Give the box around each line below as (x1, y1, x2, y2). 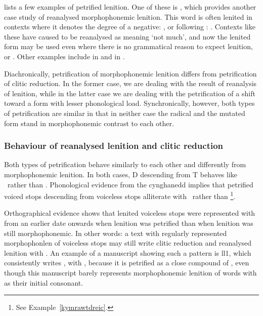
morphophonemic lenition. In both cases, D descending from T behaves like (4, 169, 238, 179)
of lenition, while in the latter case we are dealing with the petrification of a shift (4, 88, 255, 98)
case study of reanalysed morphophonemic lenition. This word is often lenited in (4, 11, 252, 22)
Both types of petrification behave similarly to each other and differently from (4, 159, 246, 170)
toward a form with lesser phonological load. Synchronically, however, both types (4, 98, 255, 108)
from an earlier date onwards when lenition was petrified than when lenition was (4, 217, 253, 228)
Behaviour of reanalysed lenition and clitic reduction (4, 139, 224, 152)
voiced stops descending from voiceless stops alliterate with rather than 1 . (4, 189, 236, 201)
